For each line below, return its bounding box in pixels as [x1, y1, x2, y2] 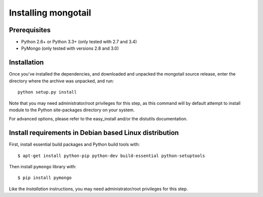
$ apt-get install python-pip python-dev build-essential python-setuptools [18, 153, 206, 158]
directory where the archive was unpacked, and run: [9, 78, 114, 84]
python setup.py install [18, 89, 77, 95]
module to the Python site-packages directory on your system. [9, 107, 135, 113]
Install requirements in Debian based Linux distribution [9, 129, 179, 137]
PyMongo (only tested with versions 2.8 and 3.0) [21, 45, 119, 51]
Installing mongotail [9, 7, 91, 18]
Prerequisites [9, 26, 51, 34]
